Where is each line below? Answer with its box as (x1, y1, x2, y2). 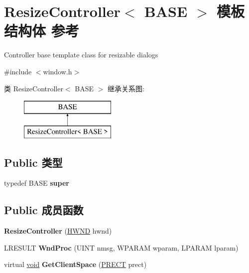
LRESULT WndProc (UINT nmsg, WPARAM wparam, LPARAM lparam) (4, 242, 239, 253)
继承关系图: (107, 83, 144, 93)
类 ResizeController (4, 83, 63, 93)
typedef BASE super (4, 178, 69, 188)
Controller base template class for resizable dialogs (4, 49, 158, 60)
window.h (43, 66, 72, 76)
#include (4, 66, 32, 76)
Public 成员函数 (4, 202, 84, 218)
